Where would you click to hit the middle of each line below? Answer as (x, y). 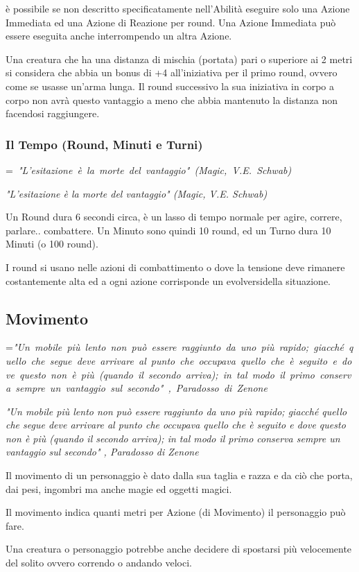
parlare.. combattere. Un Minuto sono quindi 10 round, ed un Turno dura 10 (168, 230)
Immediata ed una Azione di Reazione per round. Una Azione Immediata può (171, 22)
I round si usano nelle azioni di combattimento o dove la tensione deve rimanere (175, 267)
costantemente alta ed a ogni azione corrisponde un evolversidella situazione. (168, 280)
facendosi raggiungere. (53, 113)
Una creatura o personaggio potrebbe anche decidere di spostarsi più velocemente (179, 549)
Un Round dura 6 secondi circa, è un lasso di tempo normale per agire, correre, (174, 217)
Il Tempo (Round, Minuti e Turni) (104, 144)
